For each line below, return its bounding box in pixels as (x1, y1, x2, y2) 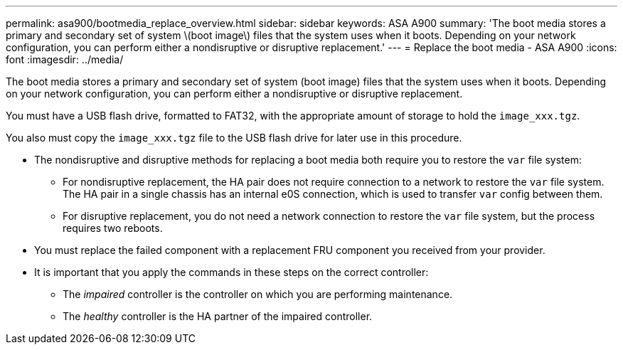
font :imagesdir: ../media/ (6, 53, 124, 65)
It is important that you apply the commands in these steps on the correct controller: (34, 266, 429, 278)
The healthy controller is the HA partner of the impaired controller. (63, 310, 373, 322)
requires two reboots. (63, 222, 163, 234)
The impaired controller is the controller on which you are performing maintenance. (63, 288, 453, 300)
